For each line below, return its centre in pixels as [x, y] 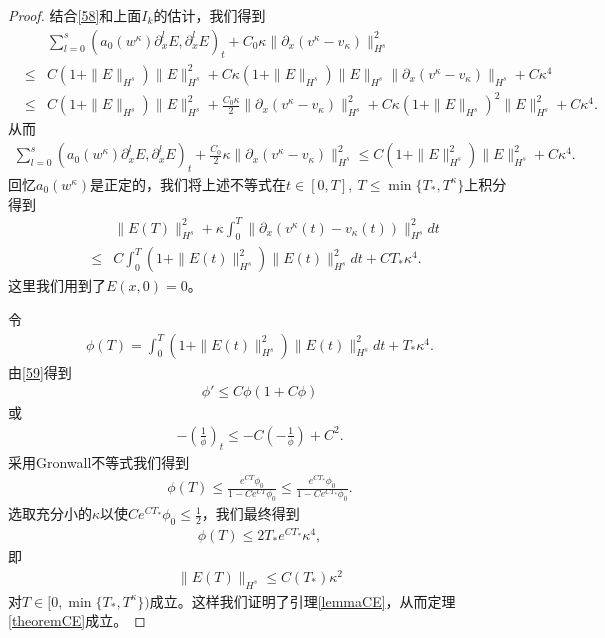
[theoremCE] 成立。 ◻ [77, 620]
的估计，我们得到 [209, 15]
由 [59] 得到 [40, 371]
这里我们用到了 [57, 285]
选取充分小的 [50, 513]
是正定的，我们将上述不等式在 [188, 183]
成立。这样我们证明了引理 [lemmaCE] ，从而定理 [302, 600]
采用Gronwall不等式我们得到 [99, 461]
